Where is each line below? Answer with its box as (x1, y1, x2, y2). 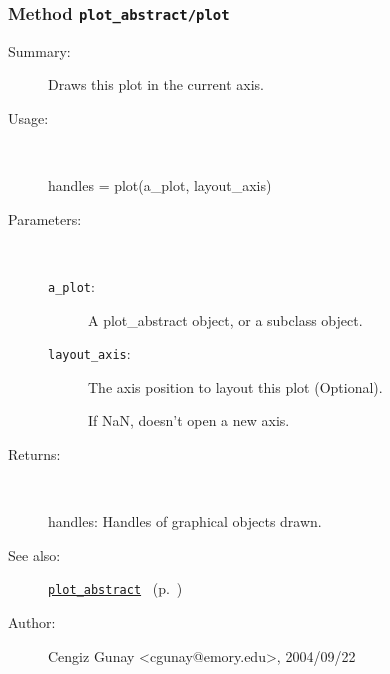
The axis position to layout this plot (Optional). (88, 376, 383, 397)
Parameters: (8, 208, 82, 229)
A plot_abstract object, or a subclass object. (88, 309, 363, 330)
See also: (8, 544, 61, 565)
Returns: (8, 444, 61, 465)
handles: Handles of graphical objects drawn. (48, 511, 322, 532)
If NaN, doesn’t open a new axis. (88, 410, 290, 431)
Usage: (8, 107, 49, 128)
